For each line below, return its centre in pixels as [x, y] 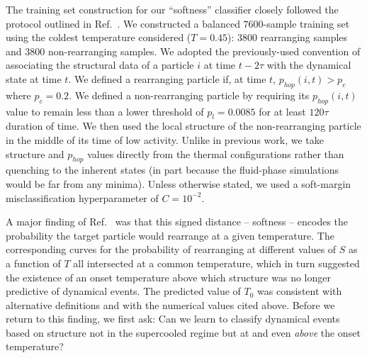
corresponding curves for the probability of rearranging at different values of [171, 249]
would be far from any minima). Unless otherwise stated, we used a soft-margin [179, 183]
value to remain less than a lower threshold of [105, 111]
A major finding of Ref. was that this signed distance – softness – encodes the [177, 222]
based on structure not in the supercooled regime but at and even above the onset [183, 332]
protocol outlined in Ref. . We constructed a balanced [123, 23]
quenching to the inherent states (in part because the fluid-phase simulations [172, 170]
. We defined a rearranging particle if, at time [167, 78]
